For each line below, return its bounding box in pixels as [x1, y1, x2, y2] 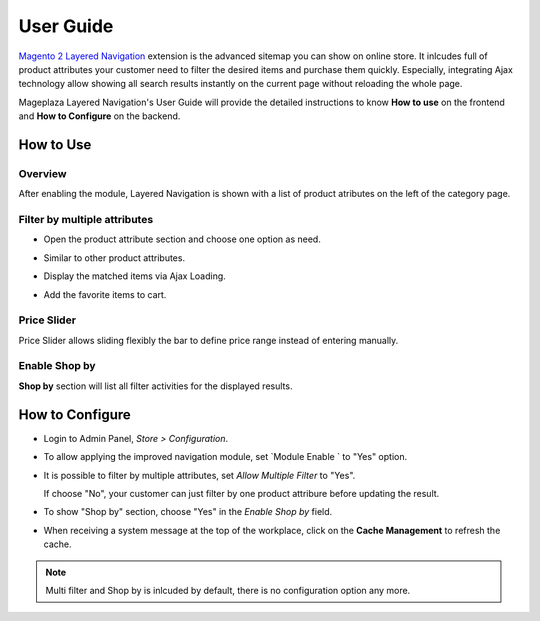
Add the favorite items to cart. [43, 288, 167, 300]
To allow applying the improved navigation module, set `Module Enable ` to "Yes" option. [43, 451, 408, 463]
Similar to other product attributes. [43, 251, 185, 264]
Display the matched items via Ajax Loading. [43, 270, 227, 282]
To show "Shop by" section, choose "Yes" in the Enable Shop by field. [43, 506, 333, 518]
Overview [18, 166, 67, 180]
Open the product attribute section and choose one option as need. [43, 233, 322, 245]
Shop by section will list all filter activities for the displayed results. [18, 380, 293, 392]
